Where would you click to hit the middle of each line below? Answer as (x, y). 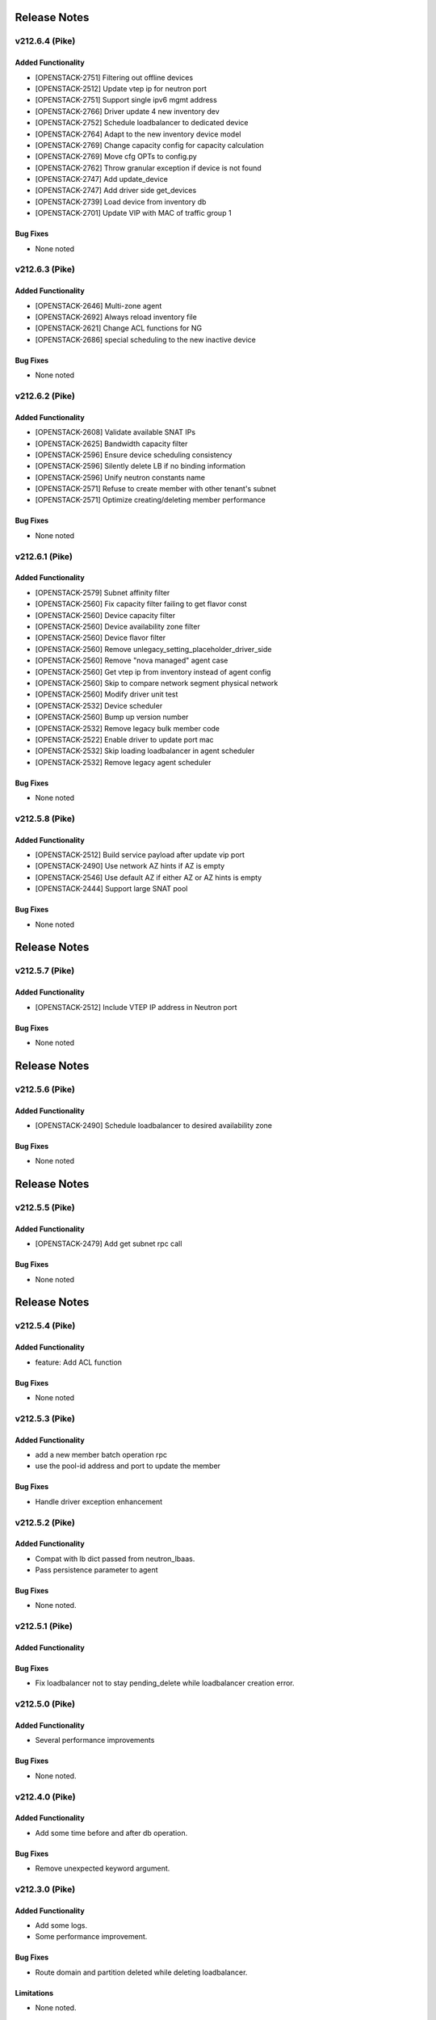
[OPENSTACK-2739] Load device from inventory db (121, 201)
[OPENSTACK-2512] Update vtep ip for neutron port (121, 88)
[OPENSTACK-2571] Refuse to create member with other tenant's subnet (155, 489)
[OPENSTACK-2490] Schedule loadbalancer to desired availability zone (153, 1125)
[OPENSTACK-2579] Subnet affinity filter (103, 592)
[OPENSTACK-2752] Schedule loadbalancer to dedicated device (142, 123)
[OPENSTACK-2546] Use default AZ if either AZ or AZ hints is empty (149, 877)
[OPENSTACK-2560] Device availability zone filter (118, 626)
